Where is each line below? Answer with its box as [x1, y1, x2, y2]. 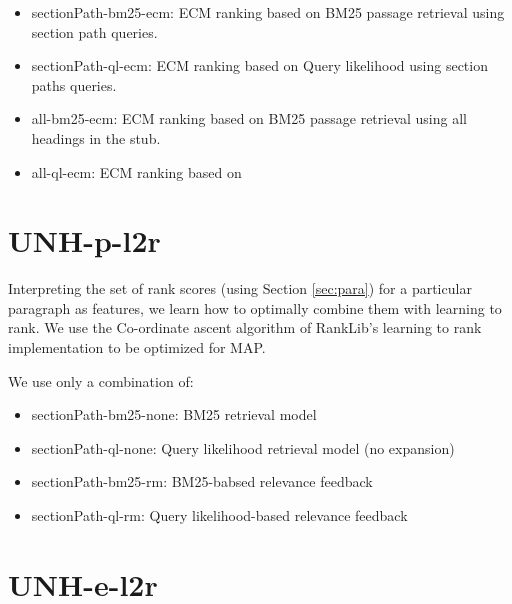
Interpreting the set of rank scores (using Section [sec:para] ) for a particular [8, 278, 472, 299]
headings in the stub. [31, 127, 161, 148]
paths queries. [31, 74, 117, 95]
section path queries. [31, 21, 158, 42]
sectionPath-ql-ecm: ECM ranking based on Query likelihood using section [31, 55, 488, 76]
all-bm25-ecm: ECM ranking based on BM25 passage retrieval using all [31, 108, 467, 129]
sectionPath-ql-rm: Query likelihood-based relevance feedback [31, 505, 408, 526]
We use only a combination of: [8, 370, 194, 391]
